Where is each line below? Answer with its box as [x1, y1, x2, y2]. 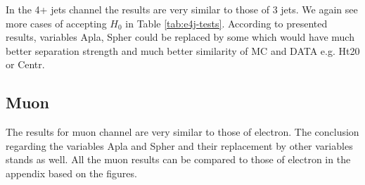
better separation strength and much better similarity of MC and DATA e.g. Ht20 [6, 43, 360, 58]
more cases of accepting [6, 15, 107, 30]
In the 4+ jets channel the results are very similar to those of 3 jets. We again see [6, 2, 358, 16]
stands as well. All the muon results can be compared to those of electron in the [6, 152, 351, 167]
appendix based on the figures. [6, 165, 137, 180]
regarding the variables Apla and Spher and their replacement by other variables [6, 138, 353, 153]
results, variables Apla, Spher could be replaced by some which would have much [6, 30, 354, 44]
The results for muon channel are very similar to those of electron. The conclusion [6, 125, 359, 139]
